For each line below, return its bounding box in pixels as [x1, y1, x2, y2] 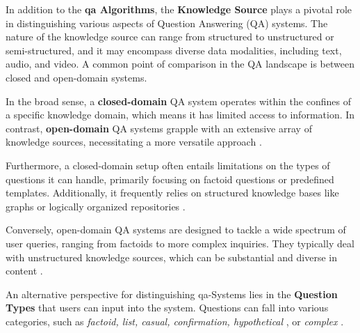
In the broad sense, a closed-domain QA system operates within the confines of [6, 93, 351, 108]
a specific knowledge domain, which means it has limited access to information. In [6, 107, 355, 122]
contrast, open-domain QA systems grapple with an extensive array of [6, 121, 312, 135]
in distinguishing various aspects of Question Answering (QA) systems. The [6, 15, 328, 30]
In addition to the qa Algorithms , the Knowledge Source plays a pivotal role [6, 2, 352, 16]
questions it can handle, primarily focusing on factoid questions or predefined [6, 171, 334, 186]
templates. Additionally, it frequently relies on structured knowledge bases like [6, 185, 339, 200]
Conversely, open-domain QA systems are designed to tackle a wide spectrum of [6, 222, 346, 237]
